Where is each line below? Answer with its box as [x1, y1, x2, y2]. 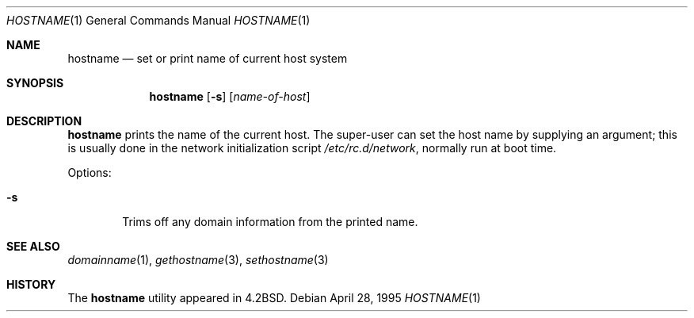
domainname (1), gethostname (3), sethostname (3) [67, 253, 329, 266]
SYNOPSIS [6, 76, 64, 90]
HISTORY [6, 278, 56, 291]
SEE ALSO [6, 239, 60, 253]
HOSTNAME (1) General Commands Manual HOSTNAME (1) [6, 13, 311, 27]
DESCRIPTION [6, 114, 82, 128]
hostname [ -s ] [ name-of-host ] [149, 90, 311, 103]
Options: [67, 166, 112, 179]
